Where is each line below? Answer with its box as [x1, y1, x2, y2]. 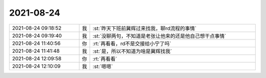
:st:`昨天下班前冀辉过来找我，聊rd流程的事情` [93, 25, 197, 32]
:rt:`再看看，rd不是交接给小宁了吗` [93, 40, 171, 47]
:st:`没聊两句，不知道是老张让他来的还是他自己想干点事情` [93, 32, 227, 39]
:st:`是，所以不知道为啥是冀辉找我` [93, 48, 172, 55]
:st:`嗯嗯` [93, 63, 113, 70]
